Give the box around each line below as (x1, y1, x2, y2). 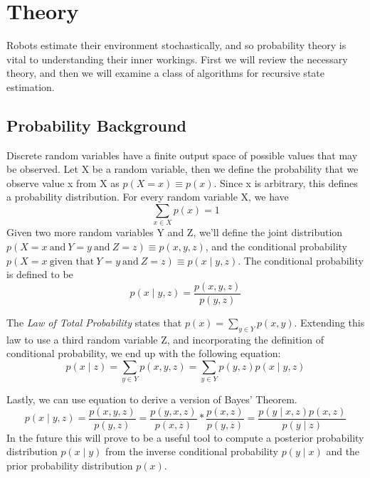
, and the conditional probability (205, 239, 347, 253)
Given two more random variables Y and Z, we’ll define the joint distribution (6, 225, 343, 240)
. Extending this (294, 314, 365, 329)
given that (49, 256, 95, 267)
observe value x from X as (6, 175, 120, 190)
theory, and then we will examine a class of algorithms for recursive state (6, 65, 324, 80)
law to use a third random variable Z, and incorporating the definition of (6, 331, 324, 346)
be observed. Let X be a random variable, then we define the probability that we (6, 161, 359, 176)
